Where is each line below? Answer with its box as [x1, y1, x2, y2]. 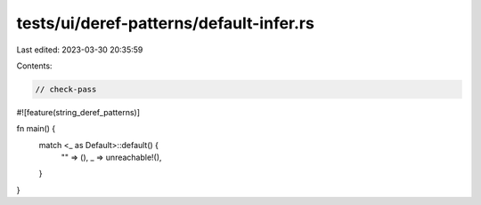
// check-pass [35, 84, 97, 94]
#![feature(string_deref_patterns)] [16, 106, 140, 117]
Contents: [16, 60, 53, 71]
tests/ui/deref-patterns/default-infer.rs [16, 13, 315, 33]
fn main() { [16, 123, 56, 134]
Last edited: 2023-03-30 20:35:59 [16, 44, 143, 55]
